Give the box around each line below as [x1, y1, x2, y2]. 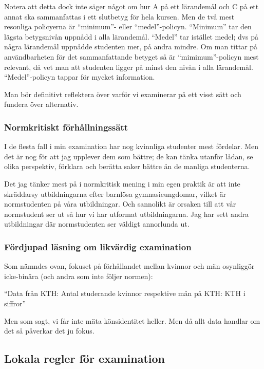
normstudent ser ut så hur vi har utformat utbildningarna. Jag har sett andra [4, 208, 249, 219]
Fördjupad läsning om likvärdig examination [4, 240, 192, 253]
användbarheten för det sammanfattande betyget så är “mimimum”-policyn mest [4, 51, 259, 62]
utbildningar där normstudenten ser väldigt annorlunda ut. [4, 218, 190, 229]
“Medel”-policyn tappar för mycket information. [4, 71, 155, 82]
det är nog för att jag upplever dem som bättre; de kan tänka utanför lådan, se [4, 151, 253, 161]
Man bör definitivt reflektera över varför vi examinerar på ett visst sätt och [4, 88, 241, 99]
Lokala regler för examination [4, 350, 165, 366]
